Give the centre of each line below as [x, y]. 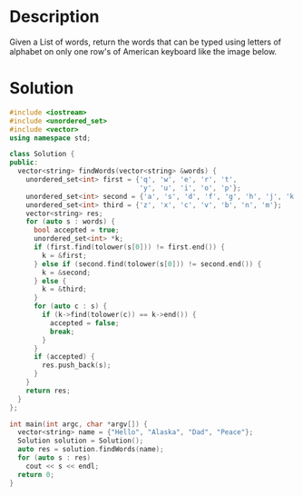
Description [54, 17]
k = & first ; [65, 255]
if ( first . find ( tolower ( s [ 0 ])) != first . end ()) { [129, 247]
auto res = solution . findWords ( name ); [91, 450]
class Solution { [42, 154]
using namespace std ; [50, 138]
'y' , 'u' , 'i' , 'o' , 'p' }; [191, 188]
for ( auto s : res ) [54, 458]
